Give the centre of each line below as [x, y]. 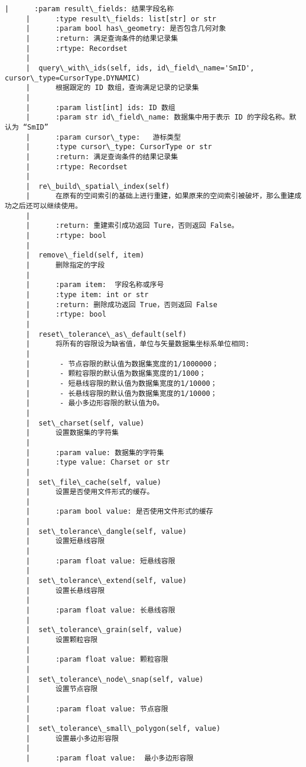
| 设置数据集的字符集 [72, 433]
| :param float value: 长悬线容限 [100, 610]
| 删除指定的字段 [65, 265]
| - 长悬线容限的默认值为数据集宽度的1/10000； [121, 393]
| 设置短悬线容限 [65, 541]
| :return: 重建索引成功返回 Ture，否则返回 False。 [132, 226]
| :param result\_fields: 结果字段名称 [89, 9]
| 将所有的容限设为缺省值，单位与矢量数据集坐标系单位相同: [138, 344]
